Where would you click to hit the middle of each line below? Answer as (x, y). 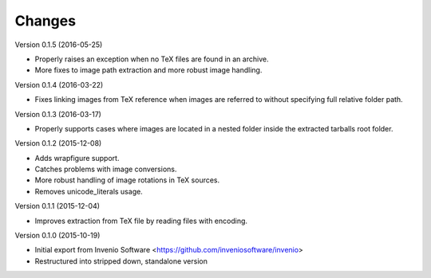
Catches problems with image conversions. (106, 169)
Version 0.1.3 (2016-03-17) (58, 114)
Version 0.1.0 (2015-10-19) (57, 236)
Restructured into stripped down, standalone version (121, 261)
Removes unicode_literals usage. (89, 191)
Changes (45, 21)
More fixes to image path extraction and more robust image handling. (148, 70)
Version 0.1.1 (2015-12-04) (57, 206)
